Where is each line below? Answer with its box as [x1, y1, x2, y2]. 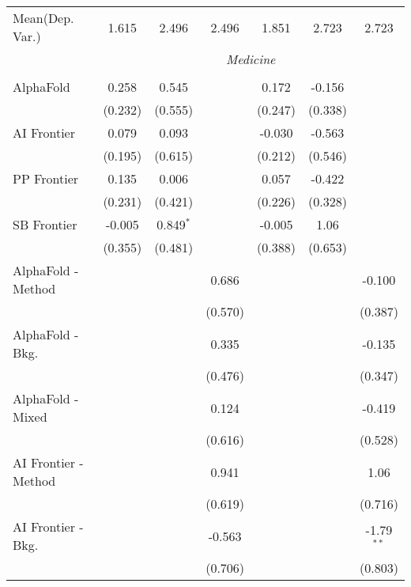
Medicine [225, 50, 276, 68]
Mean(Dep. [13, 9, 74, 27]
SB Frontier [13, 215, 77, 233]
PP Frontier [13, 169, 79, 187]
